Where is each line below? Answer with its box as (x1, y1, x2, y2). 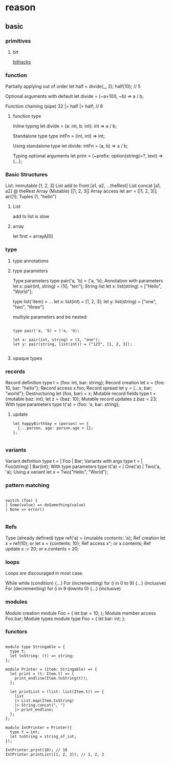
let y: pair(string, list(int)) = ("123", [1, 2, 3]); (12, 341, 133, 347)
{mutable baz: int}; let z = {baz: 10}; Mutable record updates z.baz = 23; (5, 396, 158, 402)
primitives (5, 37, 31, 45)
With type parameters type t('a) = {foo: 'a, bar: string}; (5, 401, 120, 407)
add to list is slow (12, 213, 50, 219)
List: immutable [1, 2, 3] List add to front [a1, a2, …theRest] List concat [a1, (5, 182, 161, 189)
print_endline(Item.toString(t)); (14, 675, 88, 681)
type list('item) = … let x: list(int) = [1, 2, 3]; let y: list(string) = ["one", (12, 298, 157, 304)
